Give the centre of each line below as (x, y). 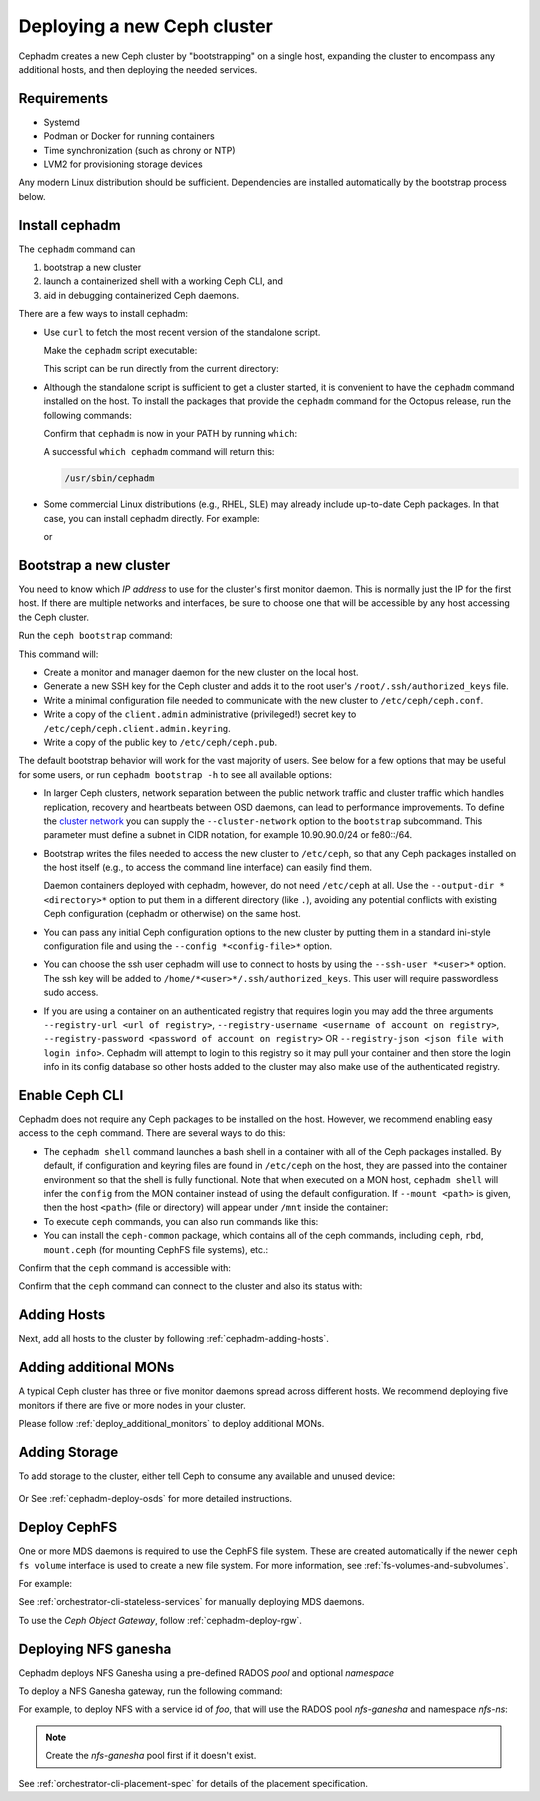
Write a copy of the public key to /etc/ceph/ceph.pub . (160, 742)
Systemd (61, 122)
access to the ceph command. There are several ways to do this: (152, 1133)
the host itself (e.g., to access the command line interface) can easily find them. (208, 867)
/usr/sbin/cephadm (109, 478)
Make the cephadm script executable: (120, 351)
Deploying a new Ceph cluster (146, 26)
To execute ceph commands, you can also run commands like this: (181, 1221)
